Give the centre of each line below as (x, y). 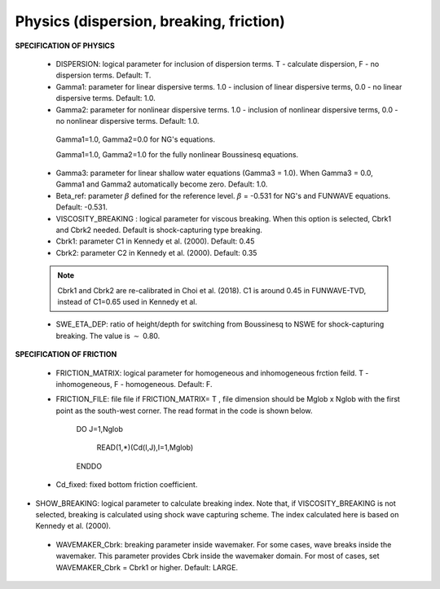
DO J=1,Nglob (100, 429)
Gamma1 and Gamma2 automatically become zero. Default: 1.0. (162, 184)
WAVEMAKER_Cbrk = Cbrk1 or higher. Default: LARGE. (147, 567)
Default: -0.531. (81, 207)
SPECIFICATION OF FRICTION (66, 354)
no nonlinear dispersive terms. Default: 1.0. (128, 121)
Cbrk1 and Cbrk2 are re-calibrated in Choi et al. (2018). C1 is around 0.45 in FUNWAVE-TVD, (212, 290)
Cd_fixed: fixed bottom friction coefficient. (127, 485)
